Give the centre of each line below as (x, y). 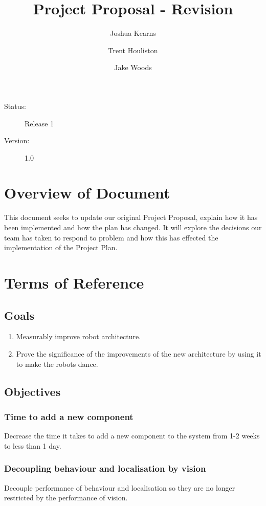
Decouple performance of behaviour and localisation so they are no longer (120, 487)
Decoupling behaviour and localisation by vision (105, 468)
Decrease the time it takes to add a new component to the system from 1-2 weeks (132, 436)
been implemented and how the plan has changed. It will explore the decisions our (133, 227)
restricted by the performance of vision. (66, 498)
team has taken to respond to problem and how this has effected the (111, 237)
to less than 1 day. (33, 445)
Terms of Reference (74, 282)
